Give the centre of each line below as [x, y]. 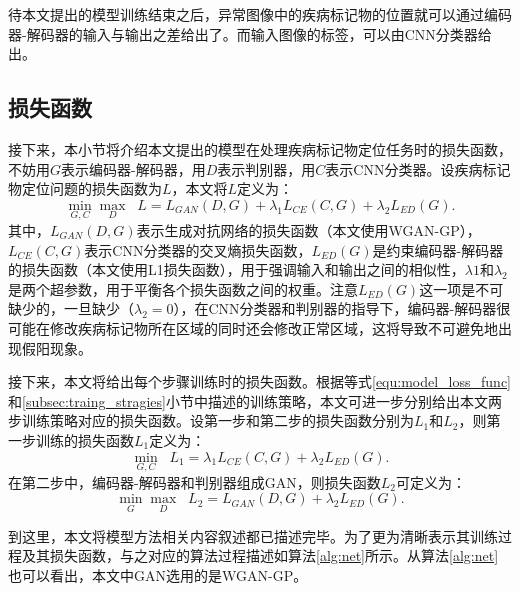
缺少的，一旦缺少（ [71, 308]
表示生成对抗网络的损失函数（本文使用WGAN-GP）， [308, 229]
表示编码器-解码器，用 [133, 168]
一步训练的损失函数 [71, 439]
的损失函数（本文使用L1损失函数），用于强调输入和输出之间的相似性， [236, 269]
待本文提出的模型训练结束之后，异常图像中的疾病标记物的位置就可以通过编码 [260, 14]
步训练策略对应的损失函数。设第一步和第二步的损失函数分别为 [211, 420]
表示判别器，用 [266, 168]
